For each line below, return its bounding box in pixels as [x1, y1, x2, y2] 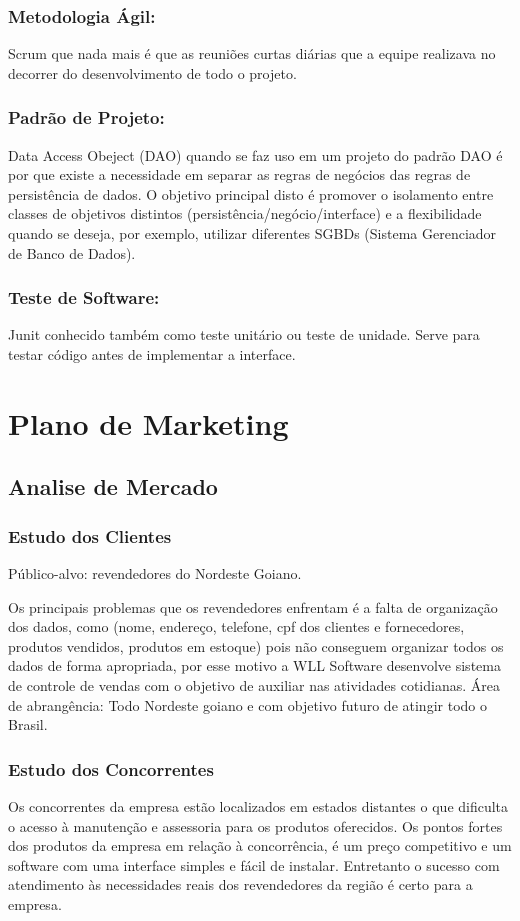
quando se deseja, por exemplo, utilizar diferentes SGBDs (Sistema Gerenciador [8, 223, 497, 243]
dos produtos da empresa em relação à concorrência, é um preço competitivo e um [8, 835, 512, 856]
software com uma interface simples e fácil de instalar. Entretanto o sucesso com [8, 854, 500, 875]
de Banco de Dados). [8, 242, 136, 263]
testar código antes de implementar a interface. [8, 344, 296, 364]
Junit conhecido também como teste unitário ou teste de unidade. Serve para [8, 324, 480, 345]
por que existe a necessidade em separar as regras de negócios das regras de [8, 164, 471, 185]
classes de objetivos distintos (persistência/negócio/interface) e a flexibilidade [8, 203, 482, 224]
